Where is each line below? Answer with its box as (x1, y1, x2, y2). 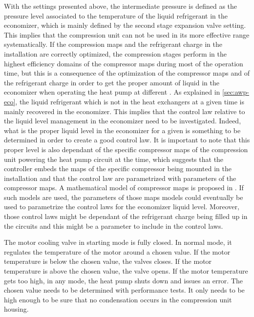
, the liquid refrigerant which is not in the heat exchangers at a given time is (15, 96, 244, 106)
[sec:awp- (222, 87, 249, 97)
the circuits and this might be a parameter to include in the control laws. (4, 220, 223, 231)
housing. (4, 304, 29, 314)
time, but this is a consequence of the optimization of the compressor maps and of (4, 68, 250, 78)
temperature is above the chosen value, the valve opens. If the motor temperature (4, 266, 248, 276)
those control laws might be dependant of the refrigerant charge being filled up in (4, 211, 248, 221)
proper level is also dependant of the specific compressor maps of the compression (4, 144, 248, 154)
